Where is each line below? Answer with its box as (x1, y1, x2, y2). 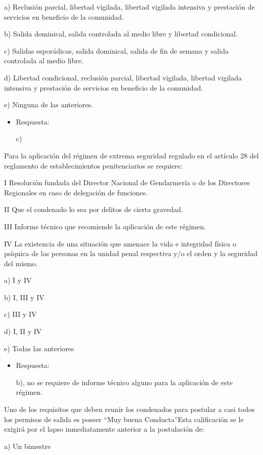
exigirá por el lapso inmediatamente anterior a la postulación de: (4, 424, 204, 434)
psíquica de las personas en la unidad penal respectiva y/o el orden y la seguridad (4, 248, 258, 259)
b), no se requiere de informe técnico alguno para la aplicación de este (16, 377, 233, 387)
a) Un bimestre (4, 440, 51, 451)
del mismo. (4, 258, 38, 268)
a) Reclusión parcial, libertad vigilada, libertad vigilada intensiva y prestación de (4, 2, 255, 12)
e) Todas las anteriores (4, 343, 74, 353)
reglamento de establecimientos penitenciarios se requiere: (4, 160, 183, 171)
